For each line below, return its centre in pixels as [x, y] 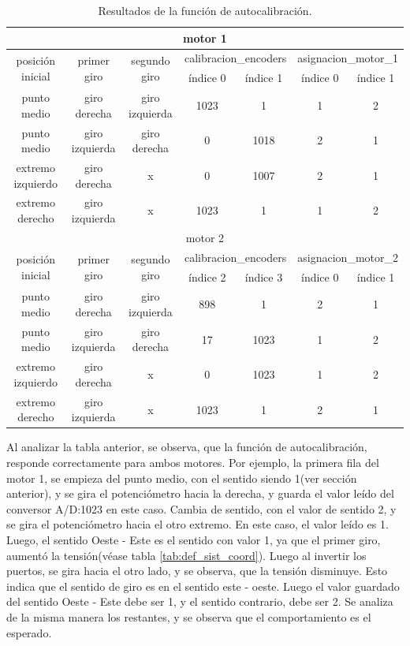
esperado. [29, 632]
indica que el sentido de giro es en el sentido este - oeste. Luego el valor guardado [203, 586]
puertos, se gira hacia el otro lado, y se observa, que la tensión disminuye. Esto [197, 571]
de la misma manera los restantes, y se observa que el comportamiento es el [189, 616]
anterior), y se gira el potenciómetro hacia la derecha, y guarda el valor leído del [200, 493]
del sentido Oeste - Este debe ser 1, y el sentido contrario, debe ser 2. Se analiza [200, 601]
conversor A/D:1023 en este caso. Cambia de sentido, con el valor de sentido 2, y [201, 508]
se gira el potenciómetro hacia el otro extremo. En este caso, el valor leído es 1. [198, 524]
